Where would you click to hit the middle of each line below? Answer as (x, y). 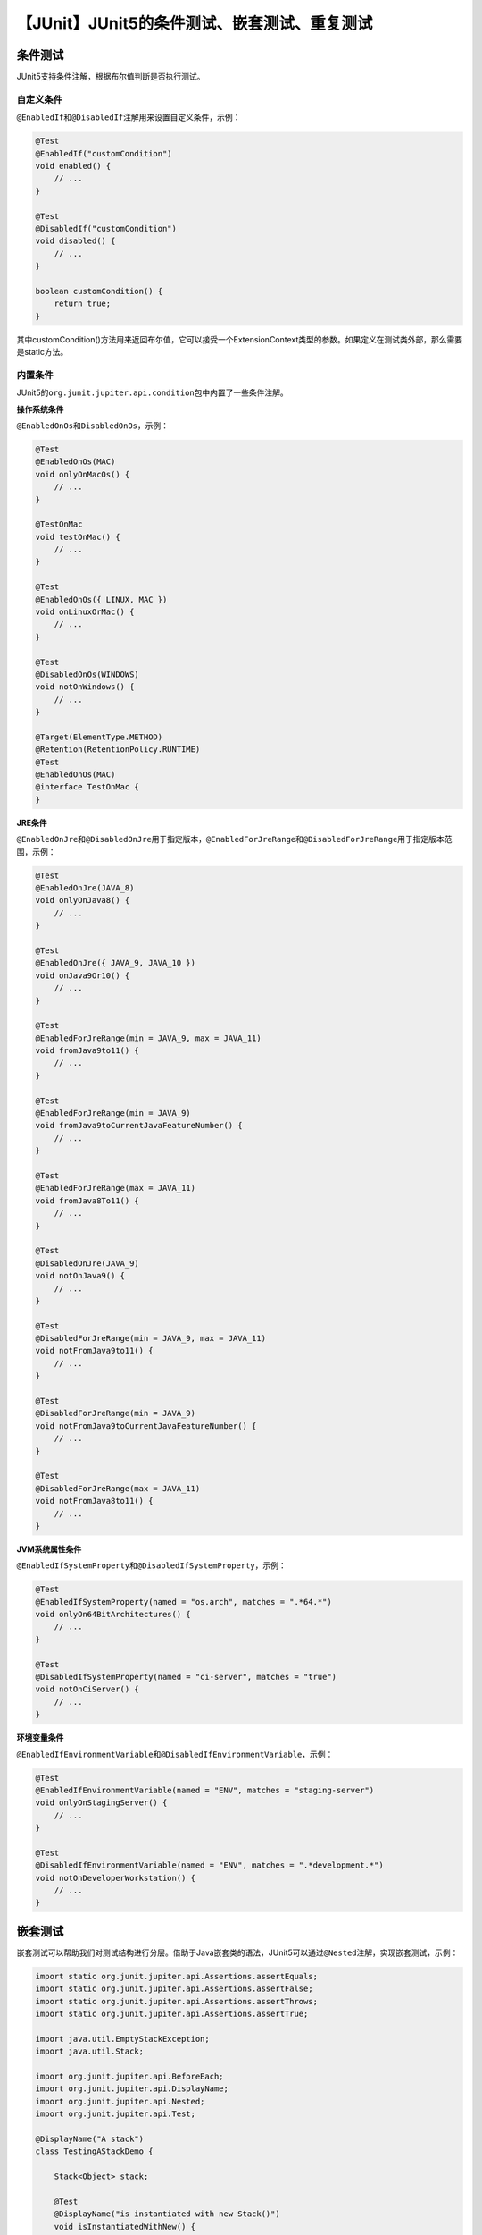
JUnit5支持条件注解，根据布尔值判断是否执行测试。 (111, 77)
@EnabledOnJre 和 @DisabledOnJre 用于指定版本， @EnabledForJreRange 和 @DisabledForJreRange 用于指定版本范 (234, 839)
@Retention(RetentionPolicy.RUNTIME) (118, 750)
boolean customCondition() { (99, 291)
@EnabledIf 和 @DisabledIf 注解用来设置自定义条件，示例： (129, 117)
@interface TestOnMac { (87, 787)
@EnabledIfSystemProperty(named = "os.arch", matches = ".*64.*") (183, 1602)
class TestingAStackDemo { (94, 2151)
